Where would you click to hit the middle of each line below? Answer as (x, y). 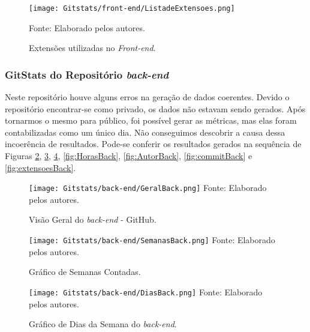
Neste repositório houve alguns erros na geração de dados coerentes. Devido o (147, 97)
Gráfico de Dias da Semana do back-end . (103, 324)
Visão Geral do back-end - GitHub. (93, 219)
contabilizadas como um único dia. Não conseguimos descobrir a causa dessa (145, 132)
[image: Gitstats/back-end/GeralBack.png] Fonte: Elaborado (148, 188)
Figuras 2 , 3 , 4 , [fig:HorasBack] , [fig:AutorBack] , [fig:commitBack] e (129, 156)
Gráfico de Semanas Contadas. (85, 272)
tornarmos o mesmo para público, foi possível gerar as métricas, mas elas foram (151, 120)
